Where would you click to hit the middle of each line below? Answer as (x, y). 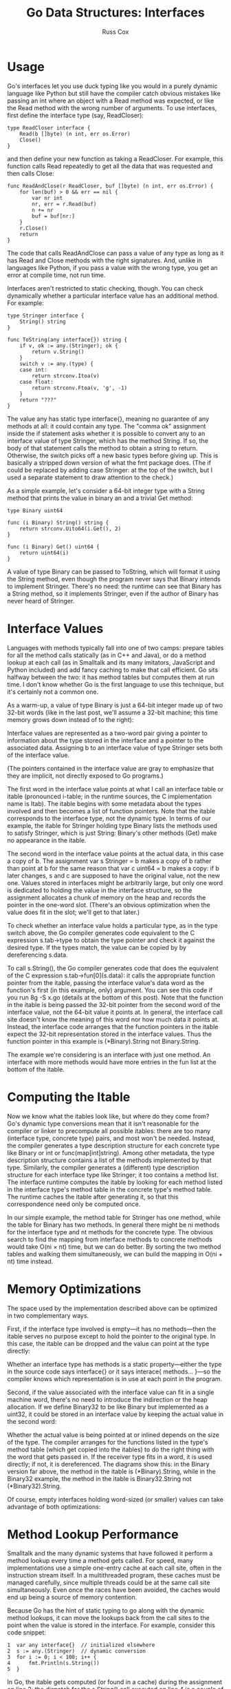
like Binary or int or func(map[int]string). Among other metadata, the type (111, 1152)
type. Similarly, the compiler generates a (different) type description (103, 1167)
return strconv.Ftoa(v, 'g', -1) (80, 388)
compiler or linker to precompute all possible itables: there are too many (109, 1130)
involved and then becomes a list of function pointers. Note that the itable (111, 811)
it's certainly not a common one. (53, 692)
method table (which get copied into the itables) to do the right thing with (111, 1449)
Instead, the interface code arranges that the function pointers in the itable (113, 1026)
